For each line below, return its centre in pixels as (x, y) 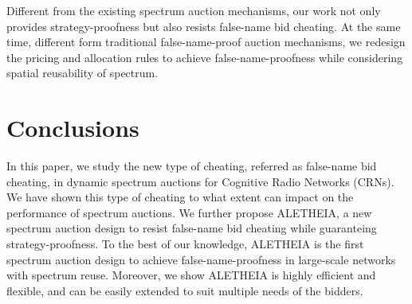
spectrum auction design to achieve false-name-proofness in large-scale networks (201, 259)
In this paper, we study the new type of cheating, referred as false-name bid (192, 166)
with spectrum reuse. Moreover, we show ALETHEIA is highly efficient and (191, 275)
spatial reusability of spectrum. (82, 73)
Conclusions (73, 128)
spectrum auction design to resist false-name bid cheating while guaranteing (192, 228)
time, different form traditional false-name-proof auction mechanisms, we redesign (206, 42)
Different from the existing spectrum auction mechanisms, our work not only (194, 10)
